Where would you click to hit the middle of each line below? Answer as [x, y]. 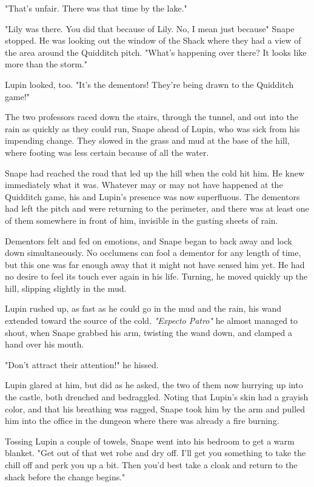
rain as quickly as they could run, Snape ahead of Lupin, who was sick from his [152, 128]
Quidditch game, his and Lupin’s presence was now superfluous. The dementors [152, 196]
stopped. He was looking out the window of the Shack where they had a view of [153, 40]
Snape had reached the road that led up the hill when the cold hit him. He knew [155, 173]
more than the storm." [46, 64]
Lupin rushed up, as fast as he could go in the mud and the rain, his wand [143, 308]
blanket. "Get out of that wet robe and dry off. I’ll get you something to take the [155, 453]
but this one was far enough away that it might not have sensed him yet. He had [155, 264]
